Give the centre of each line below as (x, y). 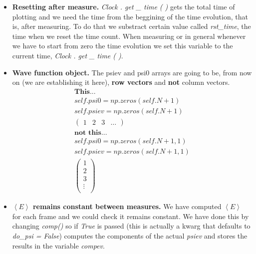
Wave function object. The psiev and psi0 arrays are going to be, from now (132, 72)
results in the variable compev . (58, 245)
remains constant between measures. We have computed (127, 206)
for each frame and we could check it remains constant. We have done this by (130, 216)
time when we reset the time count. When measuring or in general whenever (129, 36)
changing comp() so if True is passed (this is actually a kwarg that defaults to (131, 226)
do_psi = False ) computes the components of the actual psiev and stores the (130, 236)
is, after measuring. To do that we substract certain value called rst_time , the (131, 26)
